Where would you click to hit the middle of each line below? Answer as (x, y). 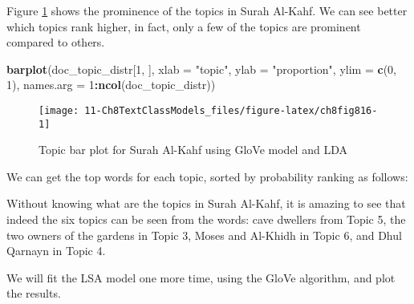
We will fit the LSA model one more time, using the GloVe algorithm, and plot (201, 277)
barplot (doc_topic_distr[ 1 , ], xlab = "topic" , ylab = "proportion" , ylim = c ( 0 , (201, 69)
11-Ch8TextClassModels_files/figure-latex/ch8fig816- (231, 110)
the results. (34, 293)
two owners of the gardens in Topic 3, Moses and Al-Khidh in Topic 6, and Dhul (204, 235)
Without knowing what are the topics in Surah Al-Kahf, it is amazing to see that (206, 203)
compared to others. (56, 42)
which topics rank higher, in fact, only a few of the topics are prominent (184, 26)
